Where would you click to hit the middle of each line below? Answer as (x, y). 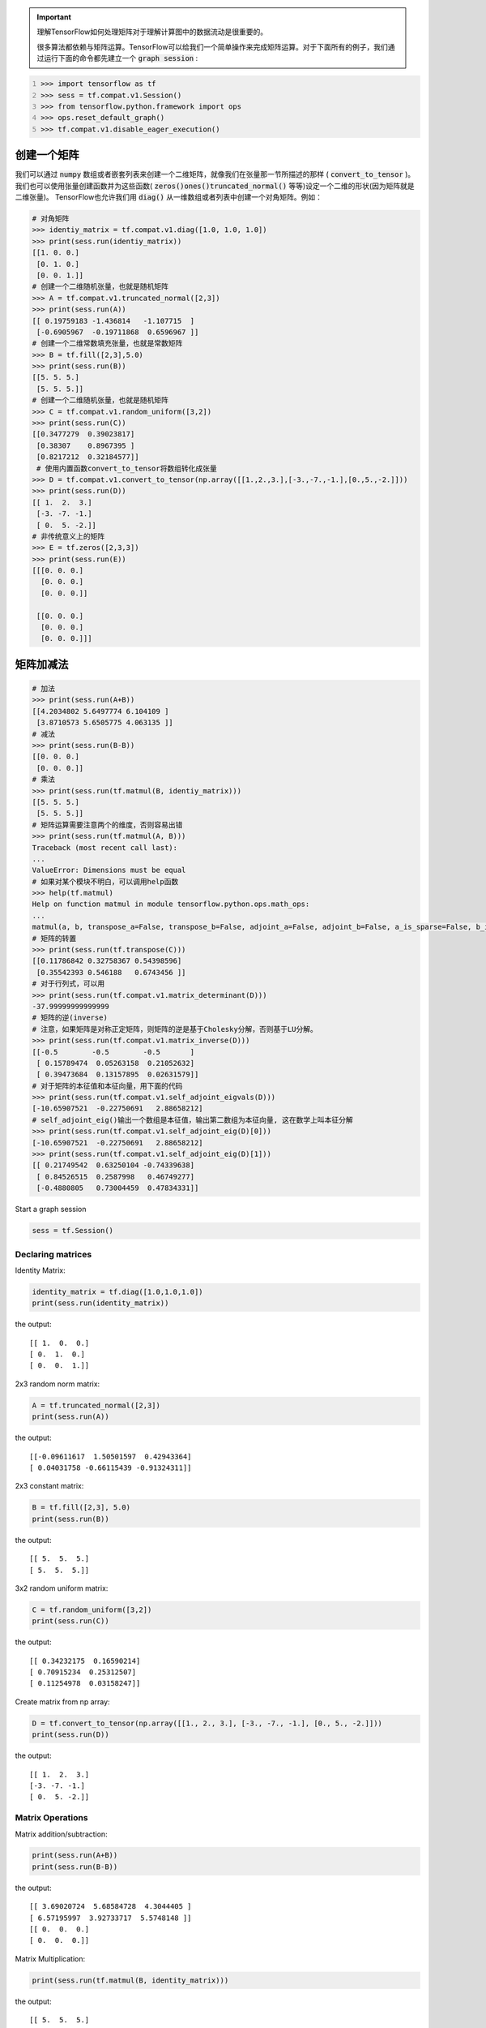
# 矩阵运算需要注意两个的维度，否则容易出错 (107, 825)
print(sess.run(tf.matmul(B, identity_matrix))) (130, 1980)
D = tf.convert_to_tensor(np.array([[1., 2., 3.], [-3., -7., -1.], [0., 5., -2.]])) (207, 1723)
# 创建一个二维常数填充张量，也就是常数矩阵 (107, 344)
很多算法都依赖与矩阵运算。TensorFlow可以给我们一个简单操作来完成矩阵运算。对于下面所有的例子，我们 (212, 47)
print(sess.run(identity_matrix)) (100, 1303)
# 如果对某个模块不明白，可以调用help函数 (105, 881)
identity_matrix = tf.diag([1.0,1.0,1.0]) (117, 1291)
